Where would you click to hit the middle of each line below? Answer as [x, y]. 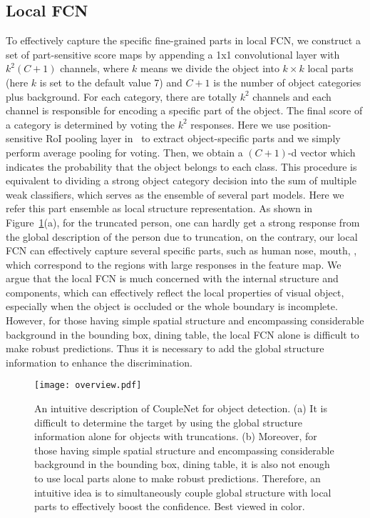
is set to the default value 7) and [111, 82]
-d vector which [322, 152]
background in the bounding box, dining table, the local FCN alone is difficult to [183, 334]
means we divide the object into [210, 68]
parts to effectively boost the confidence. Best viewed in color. [170, 506]
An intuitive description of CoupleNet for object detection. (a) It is [181, 408]
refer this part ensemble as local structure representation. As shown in [159, 208]
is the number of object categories [287, 82]
